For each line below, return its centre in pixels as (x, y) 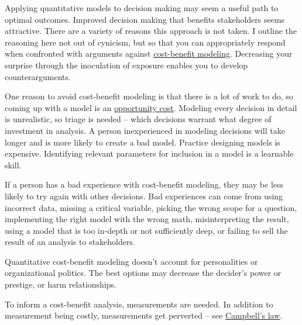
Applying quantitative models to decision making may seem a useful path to (142, 8)
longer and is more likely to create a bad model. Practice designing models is (143, 142)
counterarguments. (38, 76)
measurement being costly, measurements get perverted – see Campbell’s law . (144, 315)
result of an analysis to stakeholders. (70, 242)
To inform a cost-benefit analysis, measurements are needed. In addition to (139, 304)
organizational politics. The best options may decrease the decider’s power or (143, 273)
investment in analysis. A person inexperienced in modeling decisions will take (145, 130)
